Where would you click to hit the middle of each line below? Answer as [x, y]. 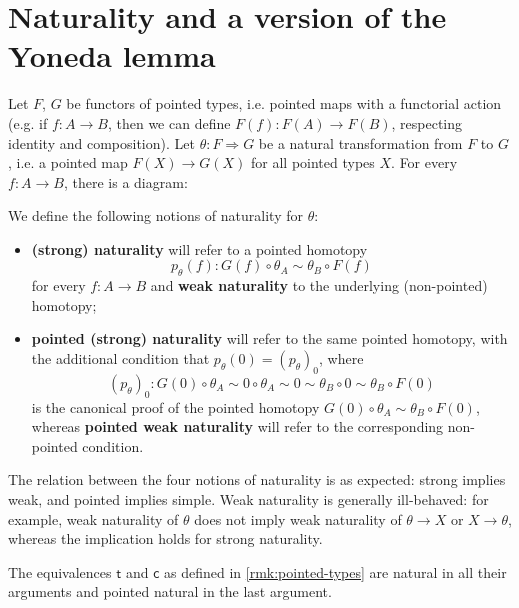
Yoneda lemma [112, 55]
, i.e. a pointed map [68, 162]
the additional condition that [120, 358]
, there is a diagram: [125, 181]
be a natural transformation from [360, 142]
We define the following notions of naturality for [155, 215]
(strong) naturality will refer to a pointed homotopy [199, 248]
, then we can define [169, 122]
